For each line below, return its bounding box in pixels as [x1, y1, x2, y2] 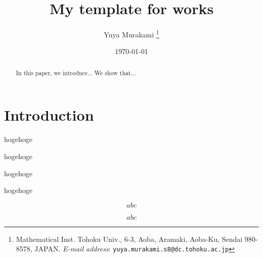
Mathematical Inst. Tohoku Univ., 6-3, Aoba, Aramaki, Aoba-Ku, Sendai [16, 233, 243, 244]
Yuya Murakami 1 [104, 28, 159, 39]
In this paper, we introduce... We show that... [16, 68, 136, 77]
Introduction [4, 105, 94, 125]
